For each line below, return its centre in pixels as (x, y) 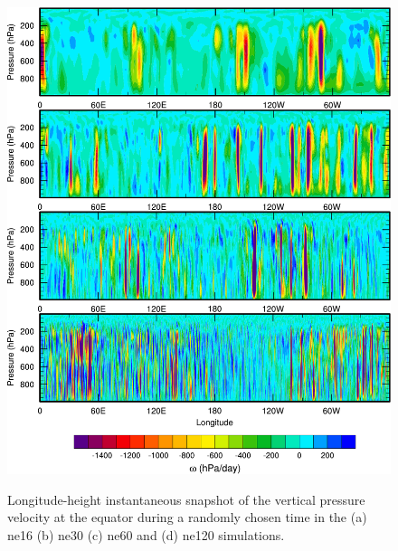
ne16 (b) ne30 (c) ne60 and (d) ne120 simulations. (146, 535)
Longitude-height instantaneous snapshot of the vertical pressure (186, 499)
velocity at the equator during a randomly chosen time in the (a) (187, 517)
